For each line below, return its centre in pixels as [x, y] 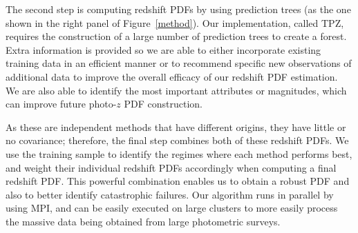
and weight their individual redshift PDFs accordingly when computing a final [171, 167]
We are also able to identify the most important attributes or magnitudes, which [176, 90]
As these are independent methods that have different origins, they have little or [176, 126]
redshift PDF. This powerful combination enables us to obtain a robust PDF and [178, 181]
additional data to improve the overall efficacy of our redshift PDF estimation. [172, 76]
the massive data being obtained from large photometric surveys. [143, 221]
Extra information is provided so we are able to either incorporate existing [163, 49]
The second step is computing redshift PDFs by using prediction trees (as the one [178, 9]
